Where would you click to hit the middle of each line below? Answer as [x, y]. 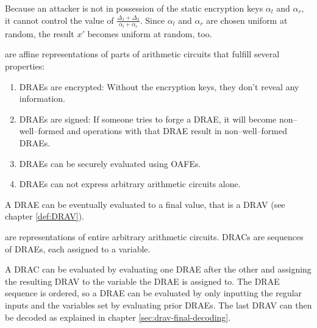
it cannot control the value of [59, 20]
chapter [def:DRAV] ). [45, 216]
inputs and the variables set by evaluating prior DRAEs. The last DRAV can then [158, 305]
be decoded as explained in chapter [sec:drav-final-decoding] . [118, 317]
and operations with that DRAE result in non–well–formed [177, 131]
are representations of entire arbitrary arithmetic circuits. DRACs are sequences [154, 236]
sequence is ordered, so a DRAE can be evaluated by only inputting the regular [154, 293]
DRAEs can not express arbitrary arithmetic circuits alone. [130, 184]
